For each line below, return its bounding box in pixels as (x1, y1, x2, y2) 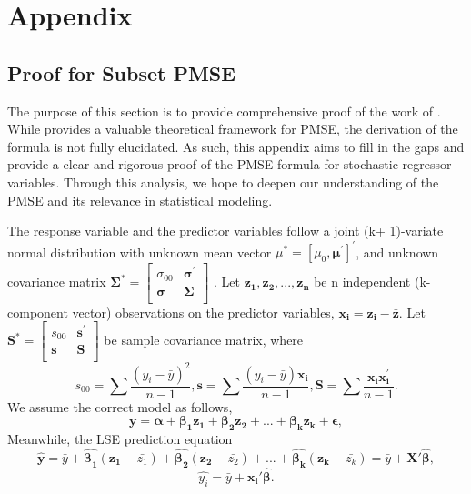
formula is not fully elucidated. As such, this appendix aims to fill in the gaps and (7, 136, 465, 156)
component (7, 302, 68, 321)
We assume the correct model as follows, (7, 397, 233, 416)
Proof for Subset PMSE (7, 58, 236, 86)
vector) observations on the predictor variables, (72, 302, 335, 321)
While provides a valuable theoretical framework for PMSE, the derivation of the (7, 119, 458, 138)
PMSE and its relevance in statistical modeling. (7, 190, 273, 209)
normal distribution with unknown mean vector (7, 242, 272, 261)
